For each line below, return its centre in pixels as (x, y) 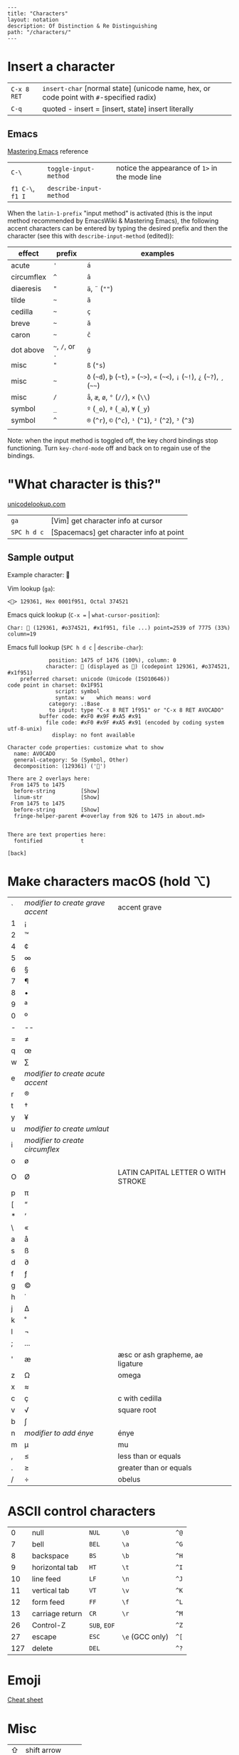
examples (158, 253)
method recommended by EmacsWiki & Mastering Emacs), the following (113, 221)
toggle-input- (71, 169)
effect (28, 253)
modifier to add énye (59, 1433)
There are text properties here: (57, 834)
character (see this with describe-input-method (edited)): (91, 236)
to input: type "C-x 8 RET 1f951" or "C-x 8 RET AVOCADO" (136, 710)
